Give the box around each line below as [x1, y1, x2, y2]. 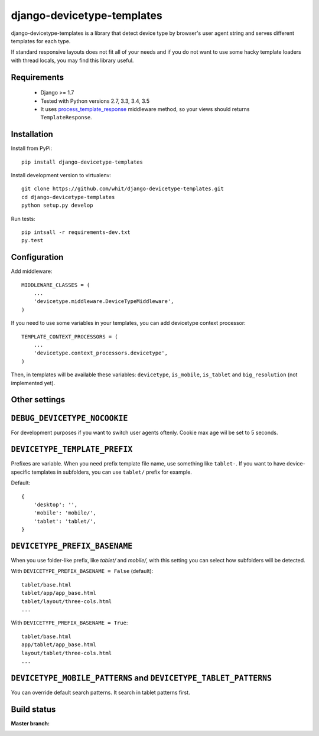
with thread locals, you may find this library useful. [11, 57, 134, 64]
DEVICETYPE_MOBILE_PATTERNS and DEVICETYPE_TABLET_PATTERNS [11, 673, 272, 683]
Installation [11, 129, 53, 139]
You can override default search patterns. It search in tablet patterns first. [11, 689, 190, 696]
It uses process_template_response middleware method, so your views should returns [40, 105, 250, 112]
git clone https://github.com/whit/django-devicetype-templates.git [21, 185, 224, 192]
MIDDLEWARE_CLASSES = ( [21, 281, 90, 288]
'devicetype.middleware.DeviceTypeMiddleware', [33, 298, 174, 305]
